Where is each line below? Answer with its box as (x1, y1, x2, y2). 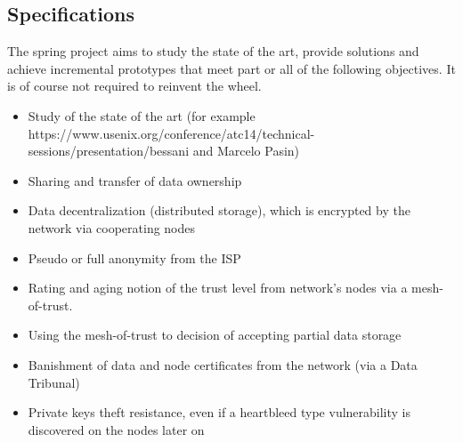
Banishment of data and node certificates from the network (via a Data (28, 355, 418, 374)
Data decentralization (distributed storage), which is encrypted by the (28, 201, 410, 220)
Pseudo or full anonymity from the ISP (28, 248, 241, 267)
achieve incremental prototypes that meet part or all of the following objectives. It (7, 59, 456, 77)
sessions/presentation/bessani (28, 141, 190, 160)
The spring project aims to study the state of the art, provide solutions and (7, 42, 419, 60)
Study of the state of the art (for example (28, 106, 256, 125)
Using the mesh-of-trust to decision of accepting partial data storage (28, 325, 402, 344)
